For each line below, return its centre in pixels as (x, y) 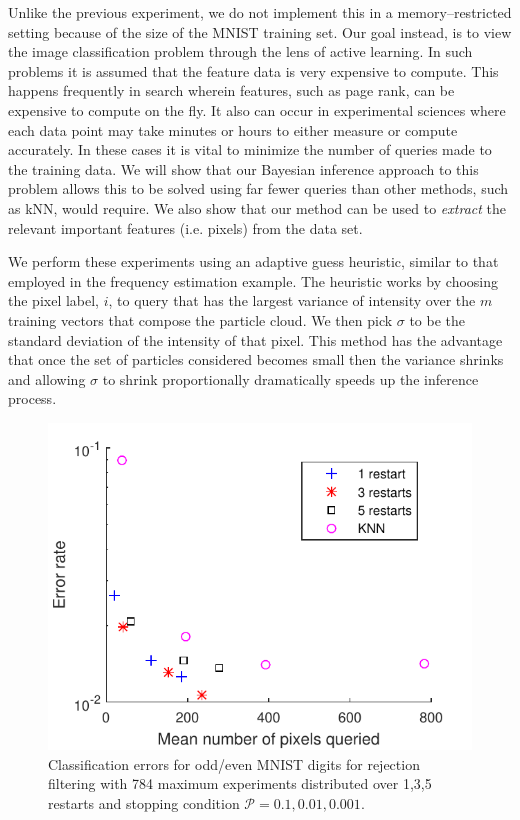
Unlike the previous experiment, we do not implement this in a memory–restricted (260, 12)
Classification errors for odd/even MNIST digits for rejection (234, 763)
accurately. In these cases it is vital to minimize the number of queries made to (250, 149)
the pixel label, (54, 300)
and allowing (47, 378)
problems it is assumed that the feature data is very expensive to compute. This (253, 70)
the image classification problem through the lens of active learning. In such (240, 51)
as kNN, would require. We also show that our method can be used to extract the (257, 207)
